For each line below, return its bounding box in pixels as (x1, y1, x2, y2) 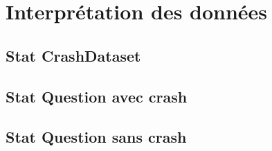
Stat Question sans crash (6, 126, 187, 148)
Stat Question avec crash (6, 85, 188, 107)
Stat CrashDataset (6, 44, 141, 66)
